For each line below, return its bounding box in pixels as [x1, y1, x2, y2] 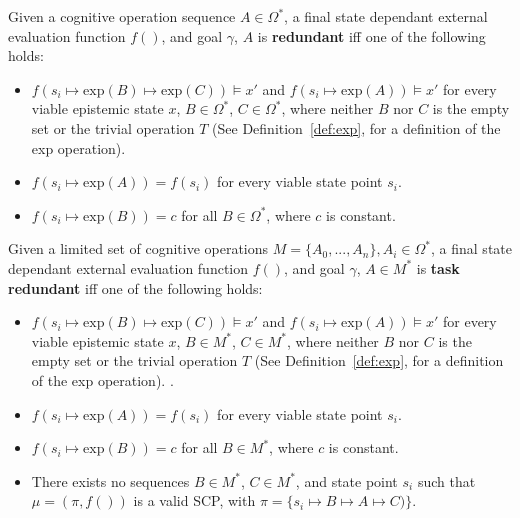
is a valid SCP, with [133, 490, 256, 511]
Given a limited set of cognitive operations [8, 238, 269, 259]
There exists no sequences [31, 470, 190, 491]
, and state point [295, 470, 398, 491]
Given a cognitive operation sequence [8, 6, 236, 26]
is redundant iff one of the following [257, 25, 486, 46]
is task [416, 257, 460, 278]
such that [417, 470, 476, 491]
